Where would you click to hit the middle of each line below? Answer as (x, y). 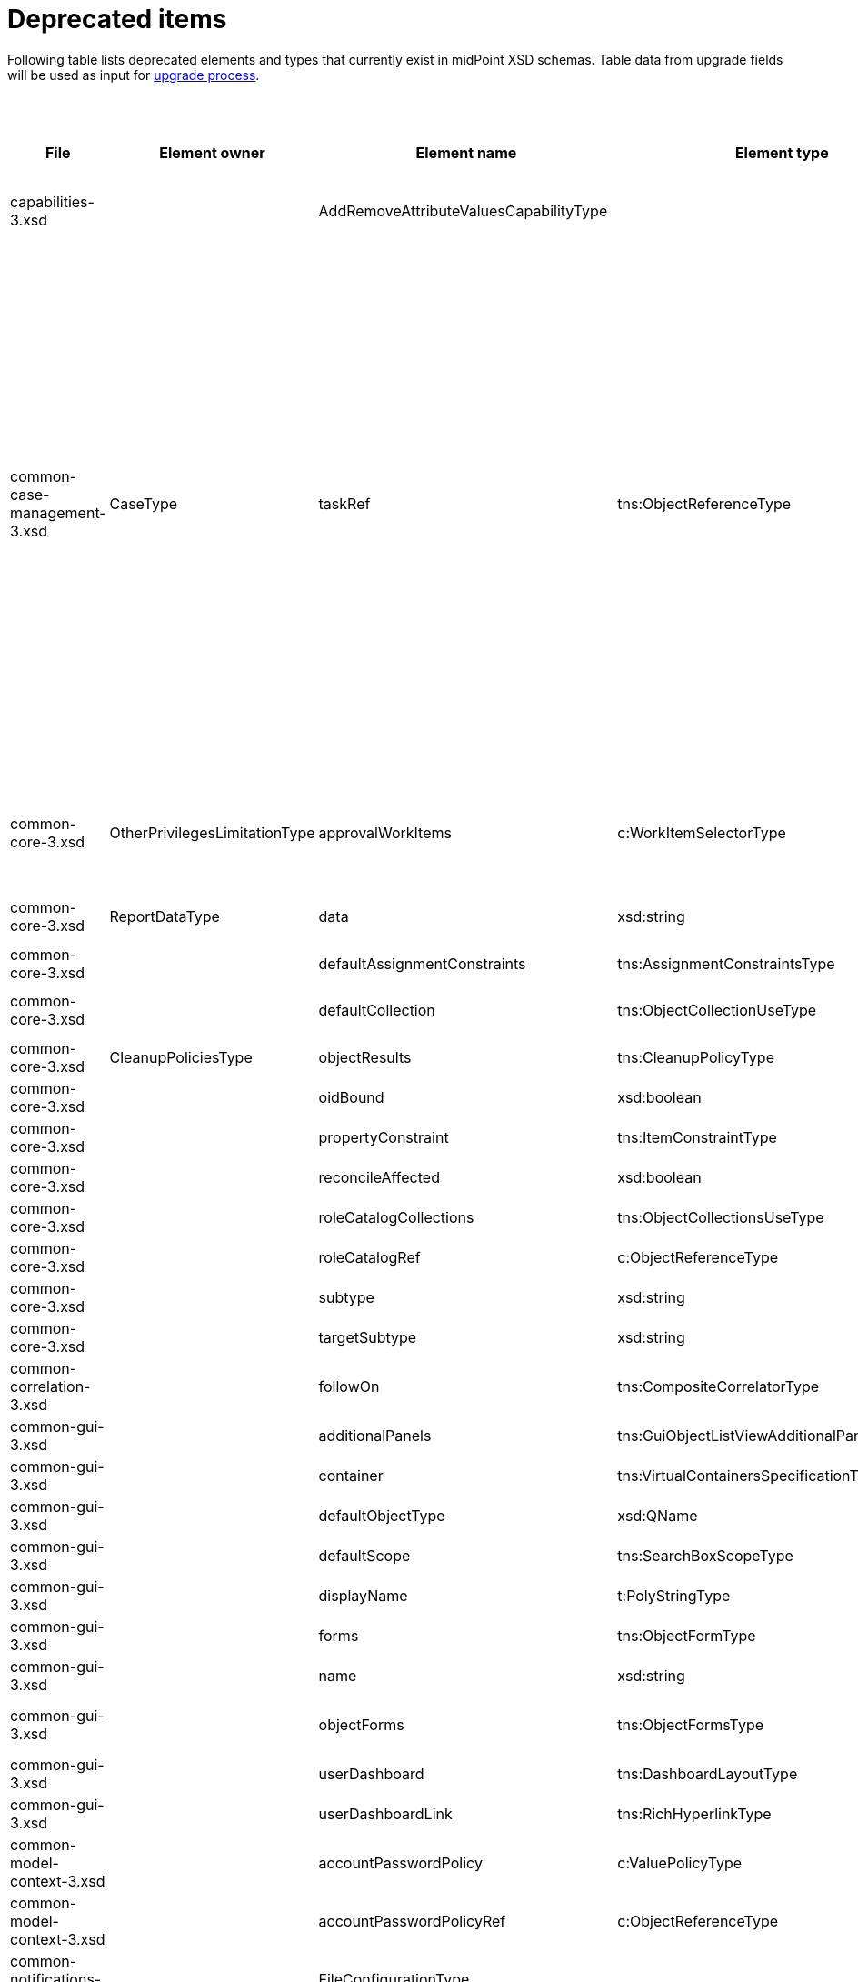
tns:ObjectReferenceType (704, 503)
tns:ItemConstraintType (697, 1137)
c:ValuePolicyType (680, 1862)
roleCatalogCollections (396, 1217)
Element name (466, 152)
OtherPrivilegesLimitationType (212, 832)
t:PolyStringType (674, 1595)
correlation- (50, 1386)
